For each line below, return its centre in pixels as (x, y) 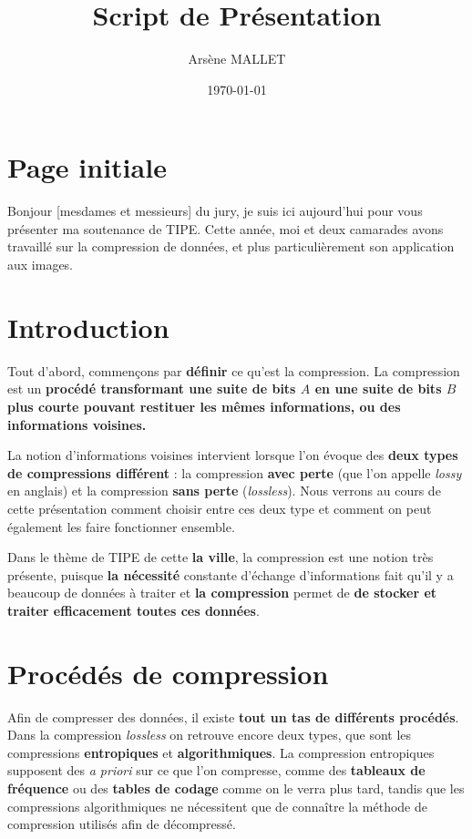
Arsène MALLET (237, 59)
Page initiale (87, 167)
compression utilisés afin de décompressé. (122, 824)
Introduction (88, 327)
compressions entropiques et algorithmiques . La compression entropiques (221, 752)
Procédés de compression (168, 673)
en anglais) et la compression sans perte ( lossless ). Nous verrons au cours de (224, 491)
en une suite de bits (378, 389)
